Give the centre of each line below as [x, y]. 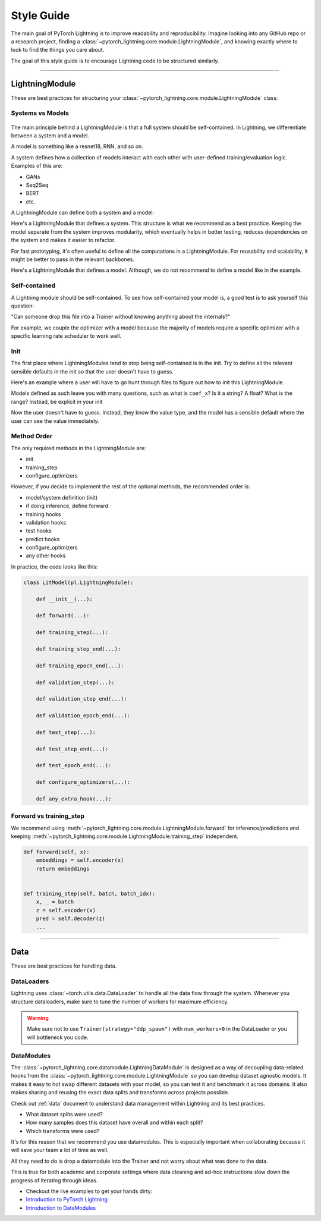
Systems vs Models [40, 113]
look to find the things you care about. [58, 50]
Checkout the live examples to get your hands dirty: [89, 1191]
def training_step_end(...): [78, 649]
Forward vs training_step [48, 816]
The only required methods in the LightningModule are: [78, 448]
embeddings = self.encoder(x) [80, 860]
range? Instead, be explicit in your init [57, 401]
